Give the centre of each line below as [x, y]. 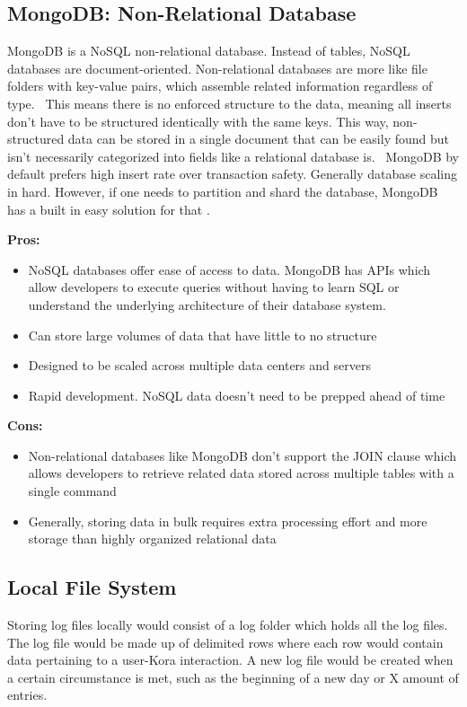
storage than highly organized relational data [152, 539]
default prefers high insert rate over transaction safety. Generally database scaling [232, 174]
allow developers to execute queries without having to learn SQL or [214, 287]
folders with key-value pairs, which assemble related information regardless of [220, 86]
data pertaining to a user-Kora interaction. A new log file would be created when [230, 660]
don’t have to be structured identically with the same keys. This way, [198, 121]
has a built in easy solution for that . [109, 209]
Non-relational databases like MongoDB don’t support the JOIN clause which [242, 455]
